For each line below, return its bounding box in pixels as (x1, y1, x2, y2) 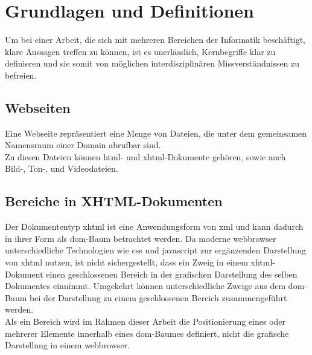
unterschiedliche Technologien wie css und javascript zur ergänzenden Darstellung (5, 244, 306, 256)
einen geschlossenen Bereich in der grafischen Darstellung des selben (46, 267, 298, 280)
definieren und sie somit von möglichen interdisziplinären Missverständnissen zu (5, 57, 300, 70)
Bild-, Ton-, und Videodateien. (5, 162, 118, 175)
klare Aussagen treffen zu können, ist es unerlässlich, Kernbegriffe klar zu (5, 45, 276, 57)
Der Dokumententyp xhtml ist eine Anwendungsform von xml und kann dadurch (5, 220, 304, 233)
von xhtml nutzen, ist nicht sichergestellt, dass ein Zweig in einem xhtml (5, 256, 273, 269)
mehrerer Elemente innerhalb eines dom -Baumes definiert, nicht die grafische (5, 327, 289, 339)
